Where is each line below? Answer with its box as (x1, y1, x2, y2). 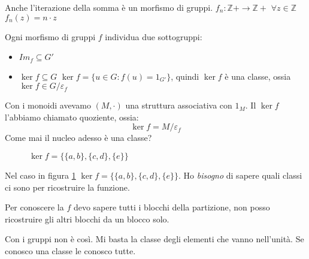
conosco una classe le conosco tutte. (5, 244, 136, 257)
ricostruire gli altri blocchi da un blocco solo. (5, 212, 169, 225)
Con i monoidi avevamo (5, 99, 91, 112)
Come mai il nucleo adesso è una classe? (5, 131, 152, 144)
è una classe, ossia (225, 70, 291, 82)
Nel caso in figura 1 (5, 169, 76, 182)
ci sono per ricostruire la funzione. (5, 180, 130, 193)
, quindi (171, 70, 199, 82)
